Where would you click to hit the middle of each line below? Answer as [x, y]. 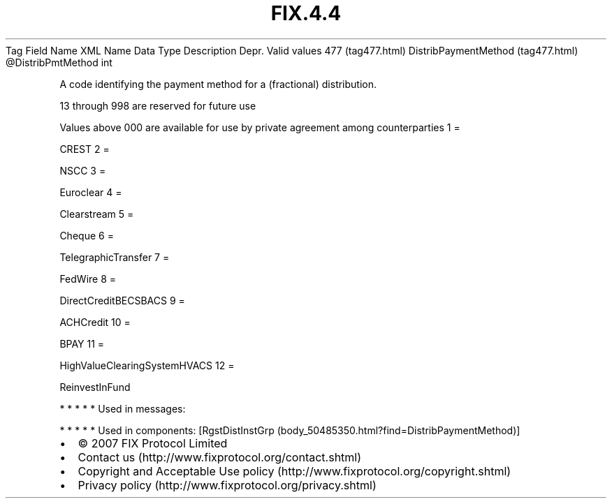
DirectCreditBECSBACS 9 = [122, 300]
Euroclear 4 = [91, 192]
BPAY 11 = [82, 343]
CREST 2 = [85, 149]
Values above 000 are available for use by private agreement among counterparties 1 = [260, 127]
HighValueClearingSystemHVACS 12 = [147, 365]
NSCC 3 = [83, 170]
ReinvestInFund [95, 387]
